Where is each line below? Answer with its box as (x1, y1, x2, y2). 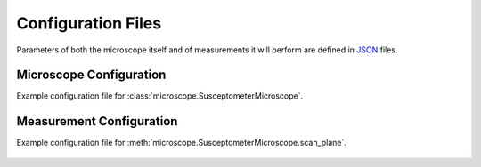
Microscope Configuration (16, 68, 167, 83)
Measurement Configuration (16, 114, 178, 129)
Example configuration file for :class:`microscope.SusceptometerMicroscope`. (16, 91, 304, 101)
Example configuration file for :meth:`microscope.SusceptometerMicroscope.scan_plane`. (16, 138, 347, 148)
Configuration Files (16, 13, 162, 33)
